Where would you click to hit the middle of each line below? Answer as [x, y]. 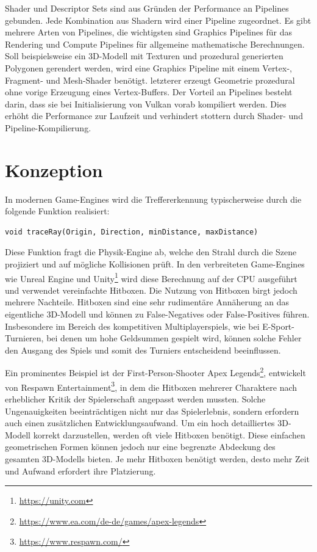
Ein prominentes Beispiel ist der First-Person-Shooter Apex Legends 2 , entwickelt [155, 372]
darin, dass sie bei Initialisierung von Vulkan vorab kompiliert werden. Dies [146, 103]
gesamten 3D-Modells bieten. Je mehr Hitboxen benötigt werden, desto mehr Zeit [158, 458]
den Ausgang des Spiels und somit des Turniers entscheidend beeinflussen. [143, 350]
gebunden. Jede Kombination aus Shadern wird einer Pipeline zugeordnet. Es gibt [158, 20]
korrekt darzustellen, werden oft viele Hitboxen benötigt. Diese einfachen [169, 434]
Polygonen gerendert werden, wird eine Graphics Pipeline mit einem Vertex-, [148, 67]
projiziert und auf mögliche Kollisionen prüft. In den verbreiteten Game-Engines [155, 264]
